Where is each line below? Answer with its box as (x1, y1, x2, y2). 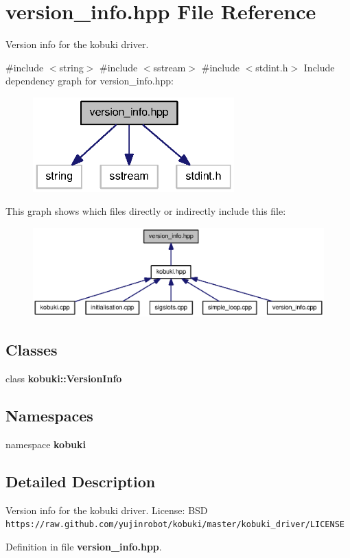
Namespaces (5, 405, 93, 426)
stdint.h (255, 60, 288, 74)
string (59, 60, 84, 74)
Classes (5, 339, 58, 360)
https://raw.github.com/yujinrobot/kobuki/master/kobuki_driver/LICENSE (5, 520, 345, 530)
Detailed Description (5, 471, 156, 492)
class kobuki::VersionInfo (5, 371, 122, 386)
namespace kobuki (5, 437, 86, 452)
